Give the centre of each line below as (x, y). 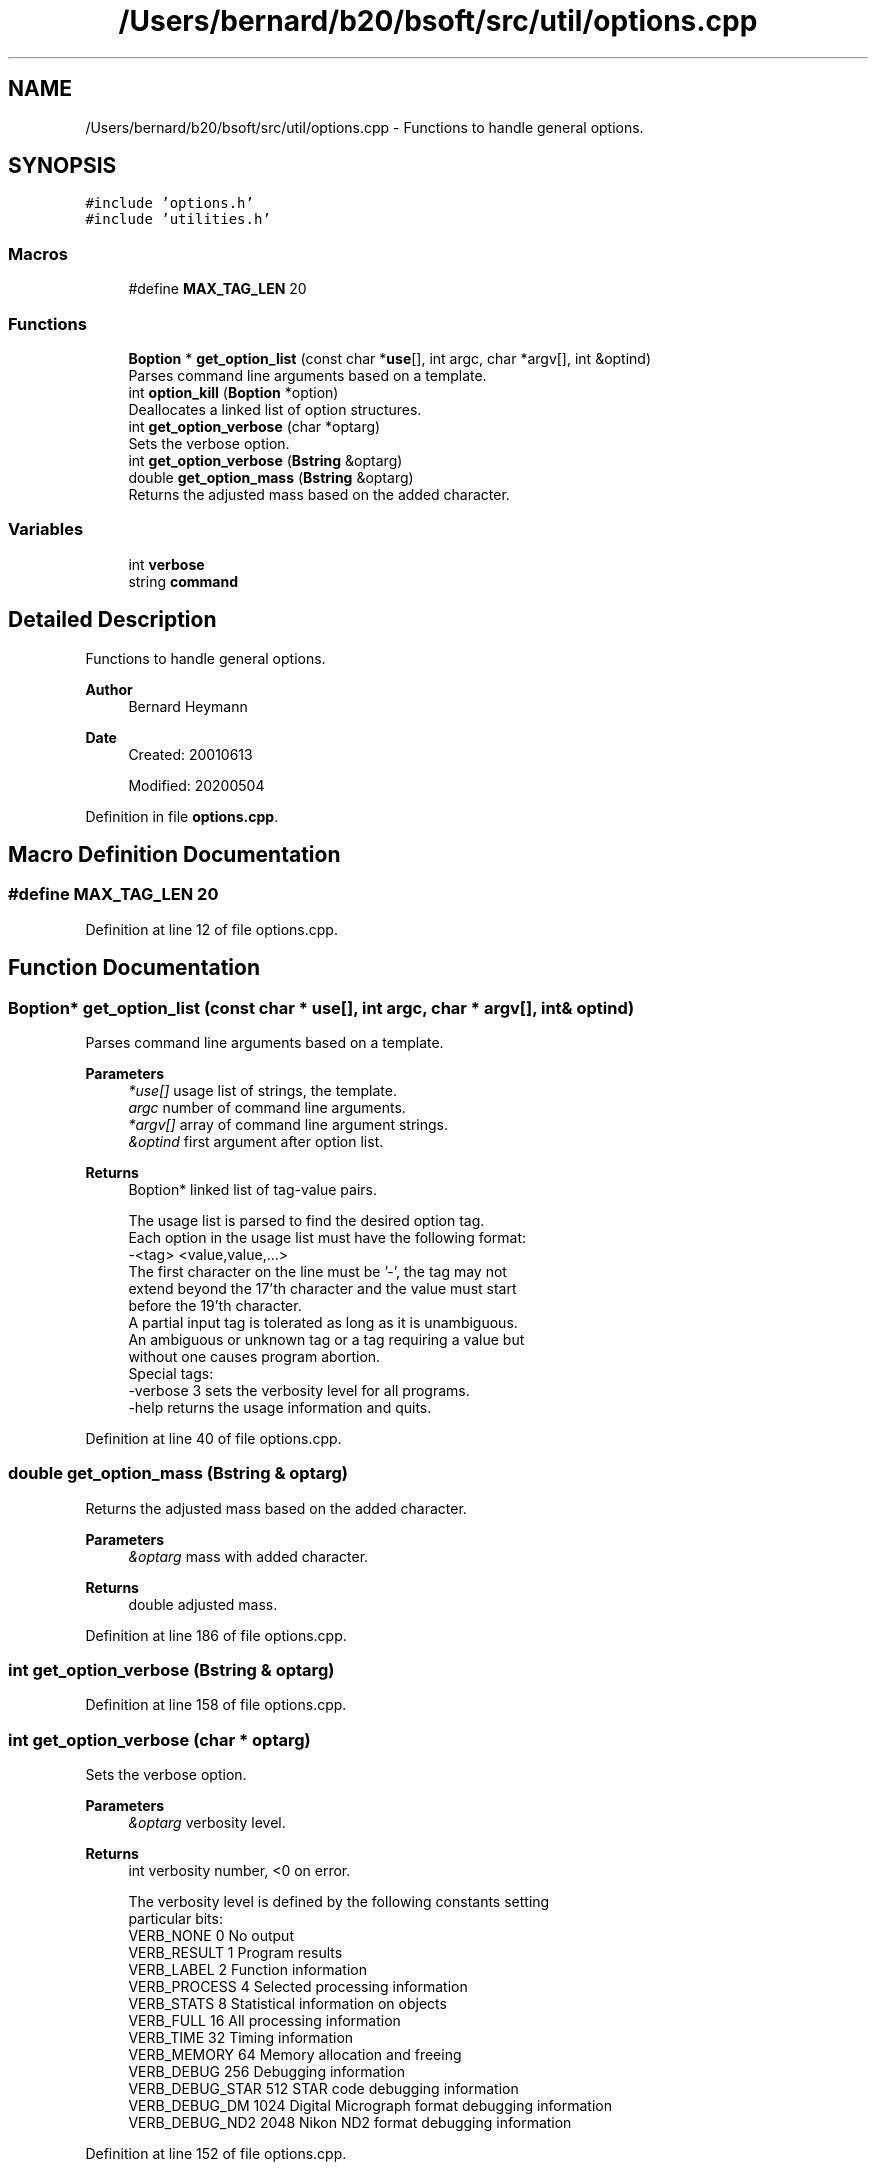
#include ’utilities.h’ (178, 219)
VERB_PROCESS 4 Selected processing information (298, 1987)
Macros (38, 253)
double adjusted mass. (203, 1604)
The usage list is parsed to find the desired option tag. (306, 1220)
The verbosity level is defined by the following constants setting (339, 1902)
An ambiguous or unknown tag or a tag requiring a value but (326, 1339)
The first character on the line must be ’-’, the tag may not (317, 1271)
